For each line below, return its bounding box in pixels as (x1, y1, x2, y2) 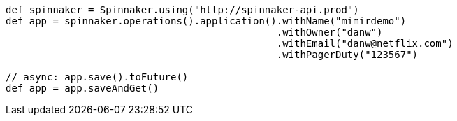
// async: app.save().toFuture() (6, 71, 189, 83)
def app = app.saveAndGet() (6, 83, 159, 94)
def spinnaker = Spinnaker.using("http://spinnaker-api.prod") (6, 4, 359, 15)
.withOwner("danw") (276, 27, 383, 38)
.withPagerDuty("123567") (276, 49, 419, 60)
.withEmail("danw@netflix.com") (276, 38, 454, 49)
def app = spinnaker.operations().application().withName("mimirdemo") (6, 15, 407, 27)
